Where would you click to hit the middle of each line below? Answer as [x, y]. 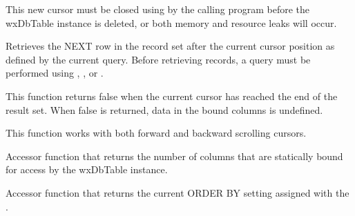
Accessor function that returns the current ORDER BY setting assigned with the [177, 192]
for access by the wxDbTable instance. [87, 169]
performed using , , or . [55, 73]
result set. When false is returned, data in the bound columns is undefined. [164, 109]
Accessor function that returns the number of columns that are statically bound [174, 156]
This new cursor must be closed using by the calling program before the [158, 9]
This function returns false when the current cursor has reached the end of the [172, 96]
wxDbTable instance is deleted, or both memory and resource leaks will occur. [171, 22]
